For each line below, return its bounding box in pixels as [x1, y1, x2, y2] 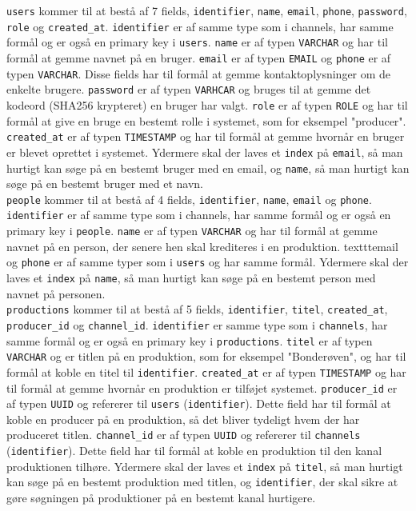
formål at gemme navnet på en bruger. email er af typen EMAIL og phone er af [6, 49, 391, 66]
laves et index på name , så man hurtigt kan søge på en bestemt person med [6, 269, 376, 285]
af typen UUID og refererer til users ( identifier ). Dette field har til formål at [6, 395, 391, 412]
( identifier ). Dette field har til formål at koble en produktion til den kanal [6, 442, 382, 459]
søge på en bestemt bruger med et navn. [6, 175, 203, 192]
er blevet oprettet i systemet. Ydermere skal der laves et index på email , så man [6, 143, 403, 160]
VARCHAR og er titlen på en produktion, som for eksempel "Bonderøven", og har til [6, 348, 406, 365]
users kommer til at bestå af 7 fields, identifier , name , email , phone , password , [6, 2, 407, 18]
